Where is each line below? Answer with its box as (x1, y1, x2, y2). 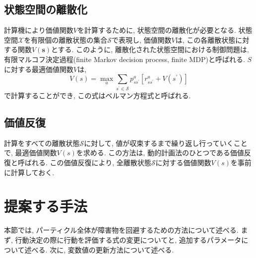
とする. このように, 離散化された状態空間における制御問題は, (51, 44, 249, 55)
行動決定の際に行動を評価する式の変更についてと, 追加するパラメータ (15, 234, 242, 245)
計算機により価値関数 (4, 25, 73, 35)
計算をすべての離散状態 (4, 137, 80, 148)
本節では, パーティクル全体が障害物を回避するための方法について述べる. (4, 225, 239, 235)
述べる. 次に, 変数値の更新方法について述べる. (24, 244, 174, 255)
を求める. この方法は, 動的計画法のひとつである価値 (76, 147, 244, 158)
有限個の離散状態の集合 (31, 34, 108, 45)
